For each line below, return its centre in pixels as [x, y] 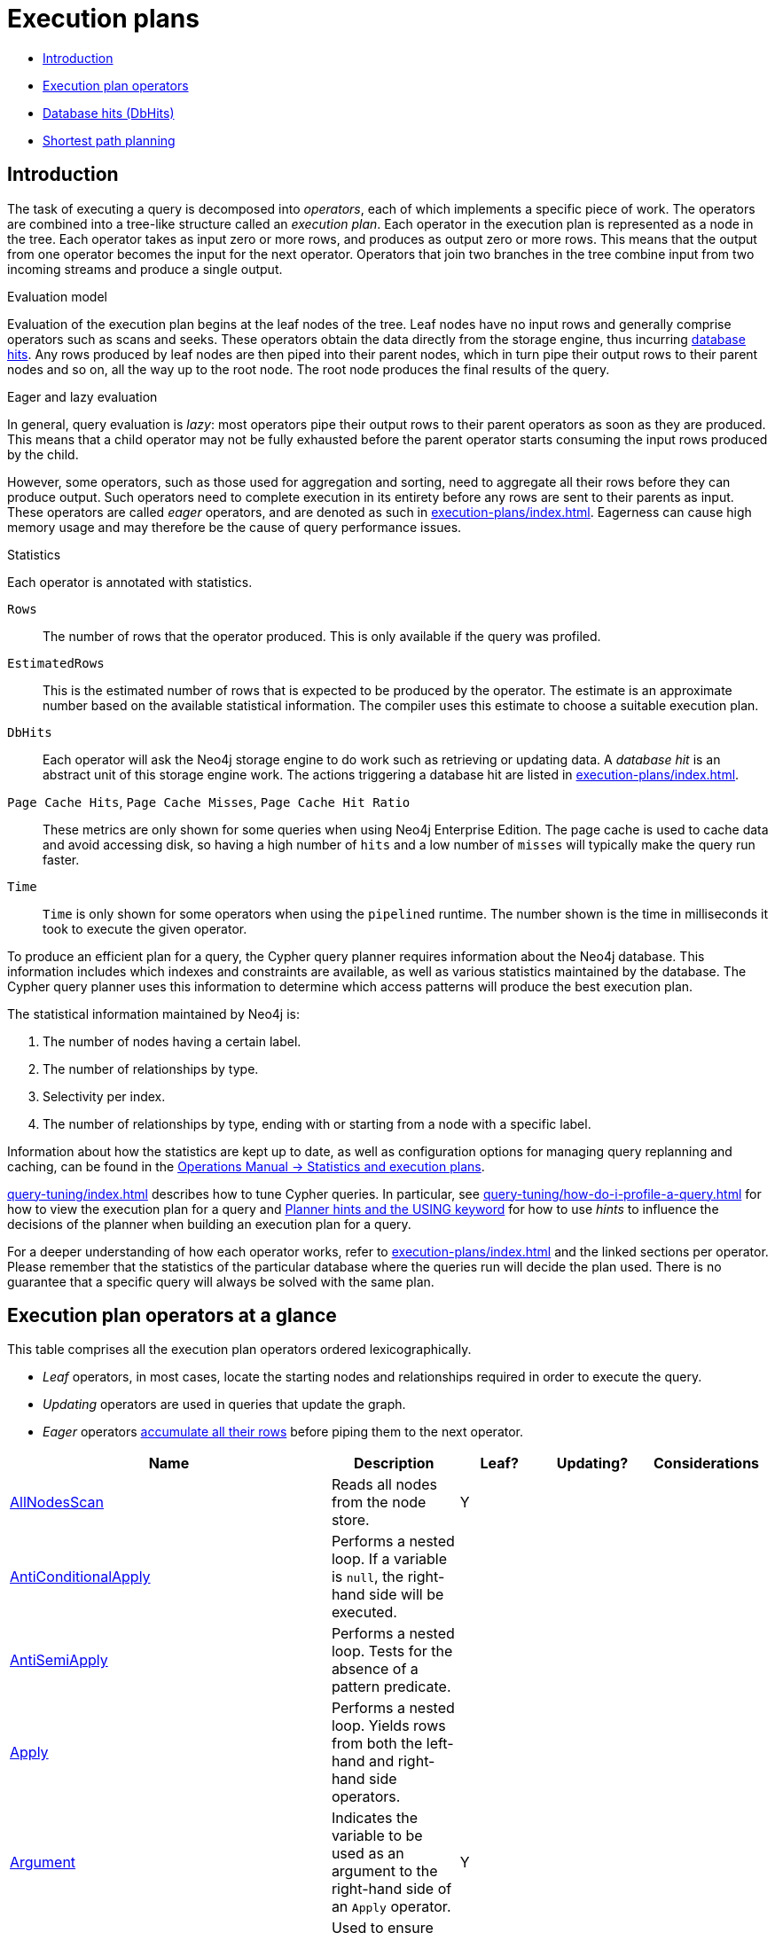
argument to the [384, 1871]
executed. [364, 1612]
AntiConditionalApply [80, 1577]
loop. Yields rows [388, 1726]
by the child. [43, 454]
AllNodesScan [57, 1503]
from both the [377, 1744]
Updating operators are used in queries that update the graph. [224, 1405]
